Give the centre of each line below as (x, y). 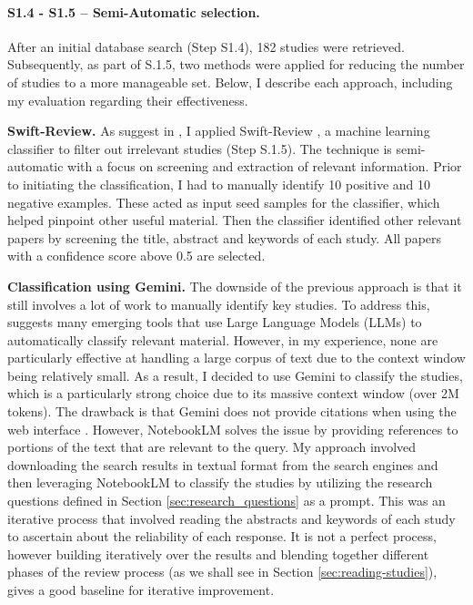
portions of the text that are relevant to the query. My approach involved (212, 447)
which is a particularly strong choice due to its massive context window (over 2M (233, 393)
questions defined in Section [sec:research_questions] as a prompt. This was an (226, 501)
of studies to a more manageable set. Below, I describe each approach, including (230, 82)
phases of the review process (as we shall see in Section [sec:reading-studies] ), (222, 572)
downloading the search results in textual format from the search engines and (223, 464)
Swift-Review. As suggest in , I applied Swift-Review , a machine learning (219, 131)
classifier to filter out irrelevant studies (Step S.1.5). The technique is (200, 148)
